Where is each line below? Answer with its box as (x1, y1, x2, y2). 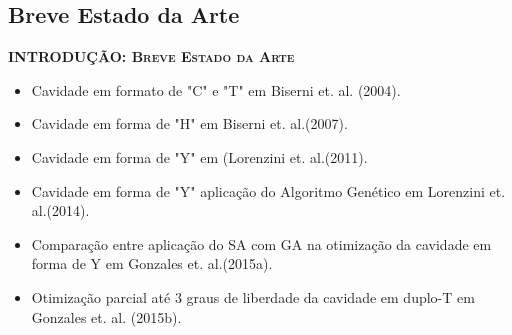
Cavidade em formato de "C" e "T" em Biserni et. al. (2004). (31, 79, 401, 100)
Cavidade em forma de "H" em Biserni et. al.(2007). (31, 113, 348, 134)
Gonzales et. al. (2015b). (31, 306, 182, 327)
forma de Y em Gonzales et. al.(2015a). (31, 253, 273, 274)
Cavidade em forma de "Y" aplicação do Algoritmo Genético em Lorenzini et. (31, 180, 506, 201)
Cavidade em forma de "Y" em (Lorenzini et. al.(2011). (31, 146, 368, 167)
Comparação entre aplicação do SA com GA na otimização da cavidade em (31, 233, 492, 254)
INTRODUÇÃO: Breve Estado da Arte (8, 46, 295, 67)
